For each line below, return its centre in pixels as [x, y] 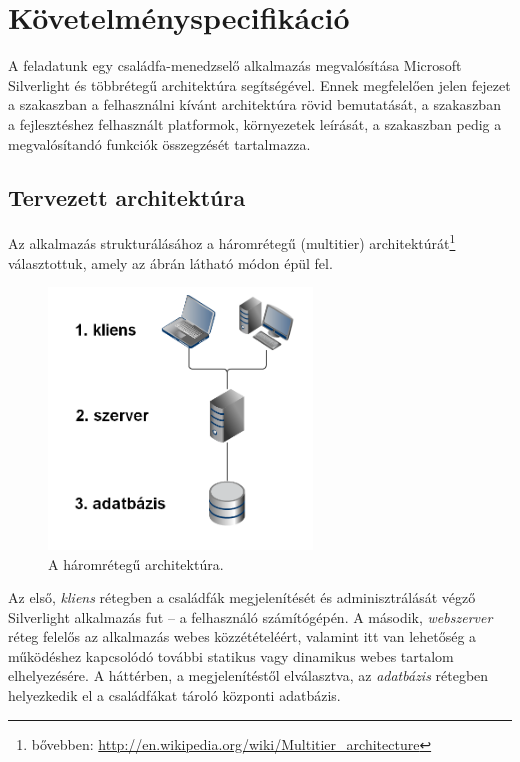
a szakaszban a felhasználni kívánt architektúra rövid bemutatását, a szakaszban [254, 104]
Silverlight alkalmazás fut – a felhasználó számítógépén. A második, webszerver [250, 616]
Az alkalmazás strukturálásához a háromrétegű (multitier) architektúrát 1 [232, 241]
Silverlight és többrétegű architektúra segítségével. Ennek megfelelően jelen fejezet [259, 84]
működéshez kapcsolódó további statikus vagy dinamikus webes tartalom [231, 655]
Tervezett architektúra [127, 197]
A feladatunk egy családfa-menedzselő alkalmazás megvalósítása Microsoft [235, 65]
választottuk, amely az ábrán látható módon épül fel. [170, 262]
